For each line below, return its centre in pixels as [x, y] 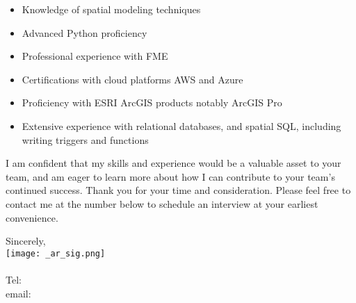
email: [18, 293]
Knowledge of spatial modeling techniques [111, 9]
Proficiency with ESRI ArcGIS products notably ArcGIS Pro [152, 103]
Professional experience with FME [95, 56]
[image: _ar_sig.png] [56, 253]
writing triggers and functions [85, 139]
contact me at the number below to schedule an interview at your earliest [162, 203]
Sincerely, [26, 241]
